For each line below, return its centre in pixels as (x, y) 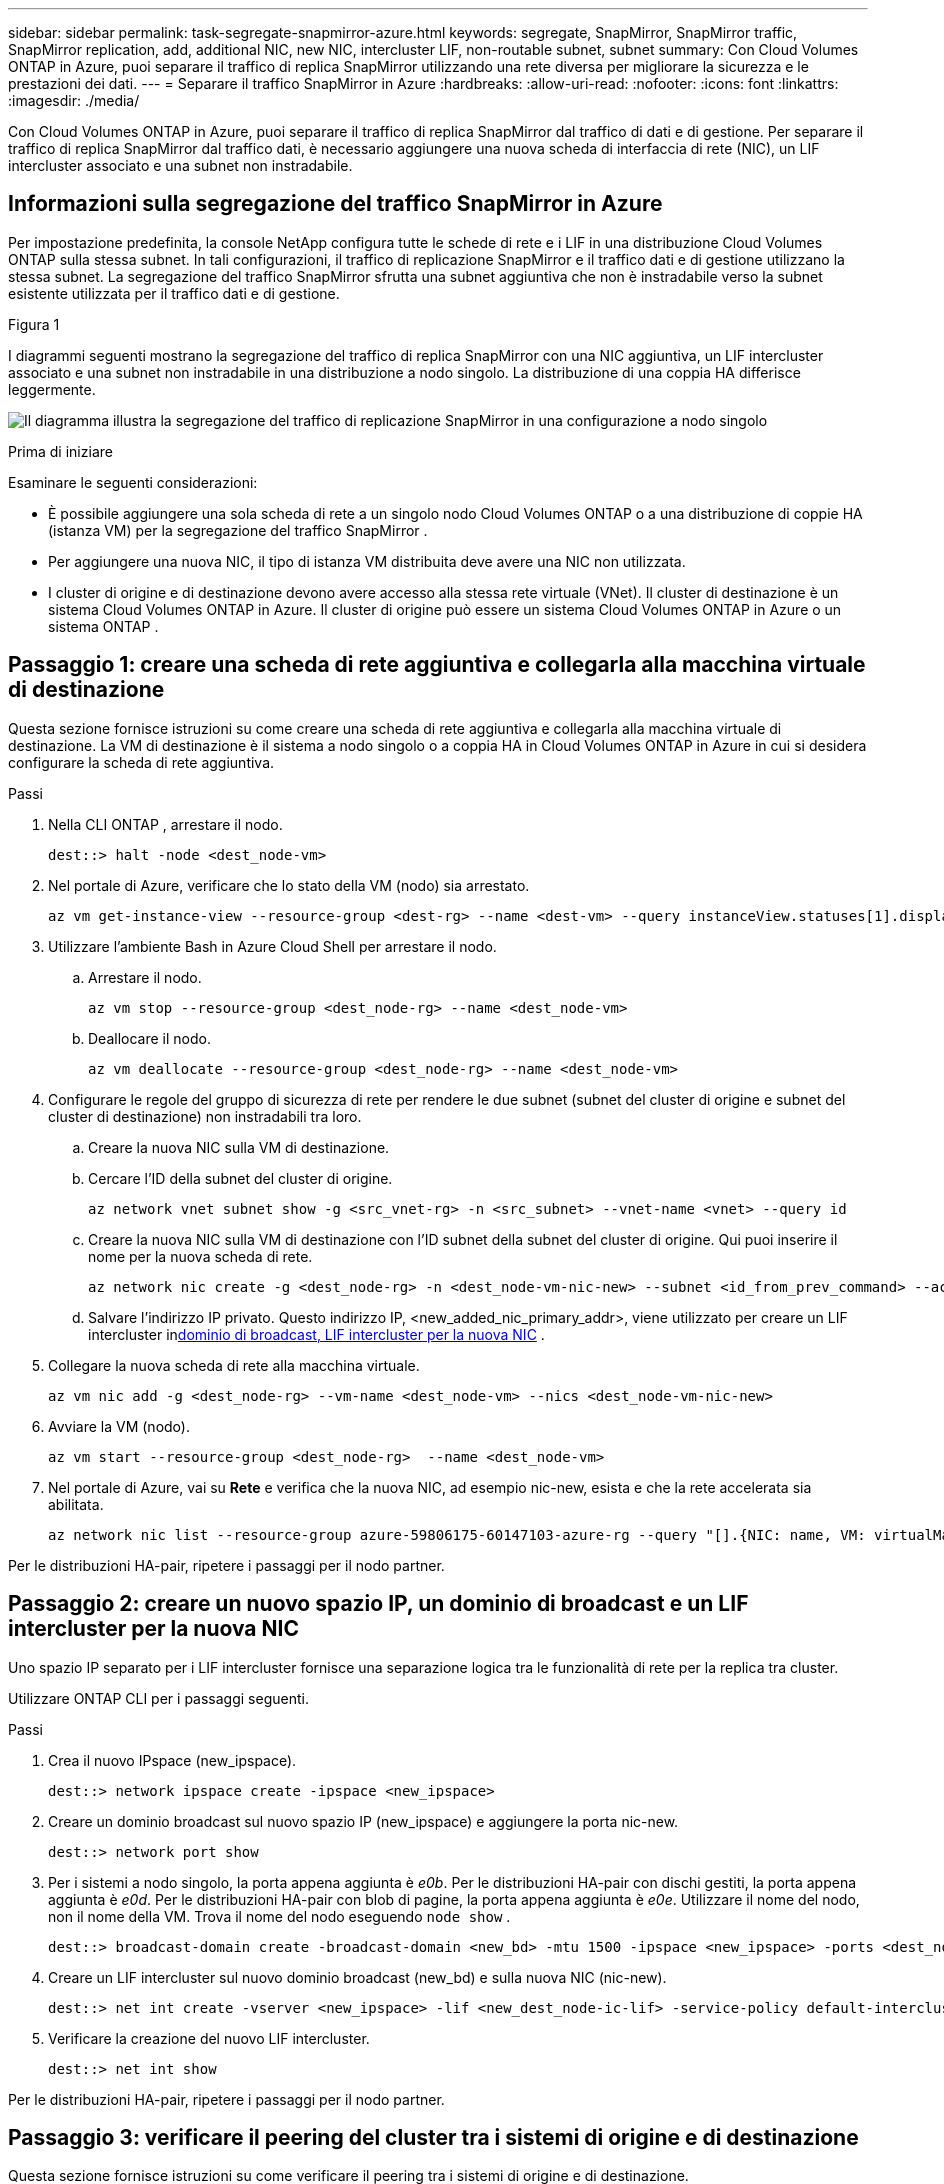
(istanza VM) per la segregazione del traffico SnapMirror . (238, 530)
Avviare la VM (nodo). (119, 1426)
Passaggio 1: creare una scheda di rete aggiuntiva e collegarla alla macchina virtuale (437, 665)
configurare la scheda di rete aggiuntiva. (141, 762)
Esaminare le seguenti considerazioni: (133, 482)
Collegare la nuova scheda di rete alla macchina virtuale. (234, 1365)
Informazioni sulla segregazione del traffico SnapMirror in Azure (335, 204)
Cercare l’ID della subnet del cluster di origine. (240, 1178)
